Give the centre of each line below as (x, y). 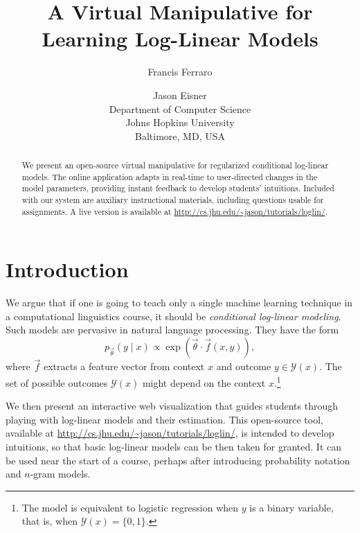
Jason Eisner (180, 95)
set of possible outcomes (57, 382)
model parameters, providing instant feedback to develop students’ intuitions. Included (178, 188)
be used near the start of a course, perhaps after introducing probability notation (178, 460)
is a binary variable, (291, 507)
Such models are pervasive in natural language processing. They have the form (172, 330)
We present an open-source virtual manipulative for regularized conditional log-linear (175, 165)
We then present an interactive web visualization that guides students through (172, 406)
